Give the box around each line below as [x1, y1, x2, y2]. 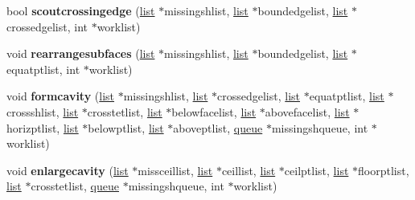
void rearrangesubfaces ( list [6, 45, 155, 62]
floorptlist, [358, 161, 409, 178]
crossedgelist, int [6, 18, 88, 35]
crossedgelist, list [217, 88, 301, 104]
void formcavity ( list [6, 88, 115, 104]
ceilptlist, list [284, 161, 349, 178]
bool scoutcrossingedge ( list [6, 2, 155, 18]
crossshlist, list [6, 103, 79, 120]
